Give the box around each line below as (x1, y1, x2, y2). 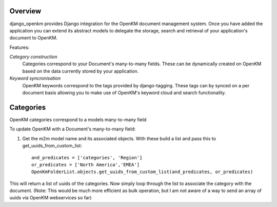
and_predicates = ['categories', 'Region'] (31, 155, 143, 160)
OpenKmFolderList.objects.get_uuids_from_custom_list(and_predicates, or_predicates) (31, 169, 253, 175)
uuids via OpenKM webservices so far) (9, 195, 92, 201)
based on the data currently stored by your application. (22, 68, 139, 74)
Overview (9, 7, 42, 15)
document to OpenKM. (9, 35, 58, 41)
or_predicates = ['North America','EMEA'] (31, 162, 140, 167)
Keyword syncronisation (9, 75, 61, 82)
